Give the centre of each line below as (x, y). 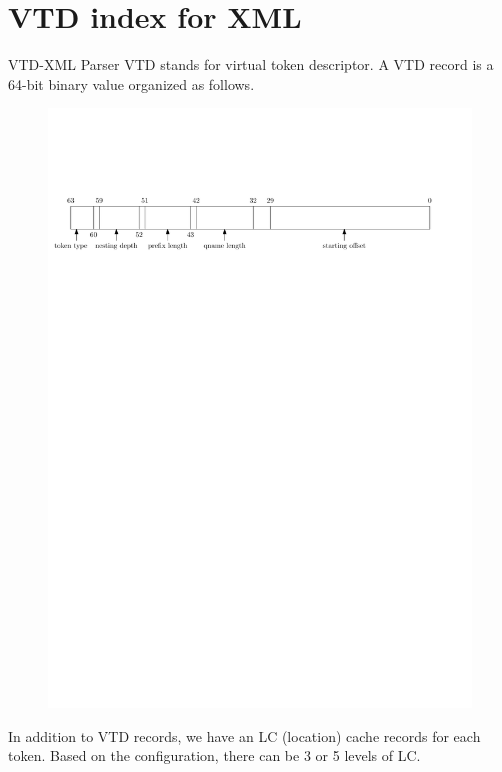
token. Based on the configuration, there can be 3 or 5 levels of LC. (214, 755)
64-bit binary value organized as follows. (131, 83)
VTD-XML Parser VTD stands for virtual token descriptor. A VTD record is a (251, 64)
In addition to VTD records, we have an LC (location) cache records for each (244, 735)
